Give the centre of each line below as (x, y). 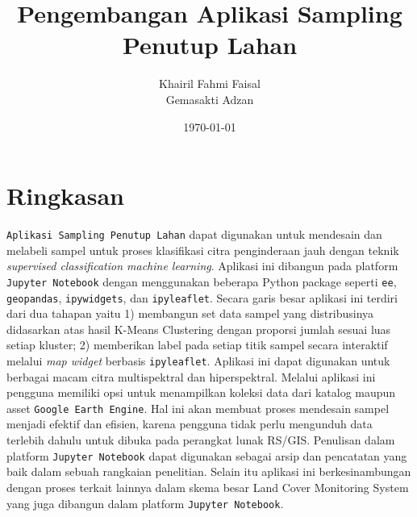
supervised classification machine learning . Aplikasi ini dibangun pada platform (202, 266)
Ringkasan (65, 196)
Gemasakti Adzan (210, 99)
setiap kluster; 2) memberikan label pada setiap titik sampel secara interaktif (197, 345)
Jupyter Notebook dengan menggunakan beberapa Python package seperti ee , (202, 281)
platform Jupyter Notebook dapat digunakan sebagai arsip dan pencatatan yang (207, 455)
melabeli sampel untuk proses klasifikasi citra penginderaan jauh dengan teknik (203, 250)
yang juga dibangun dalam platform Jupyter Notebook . (145, 503)
